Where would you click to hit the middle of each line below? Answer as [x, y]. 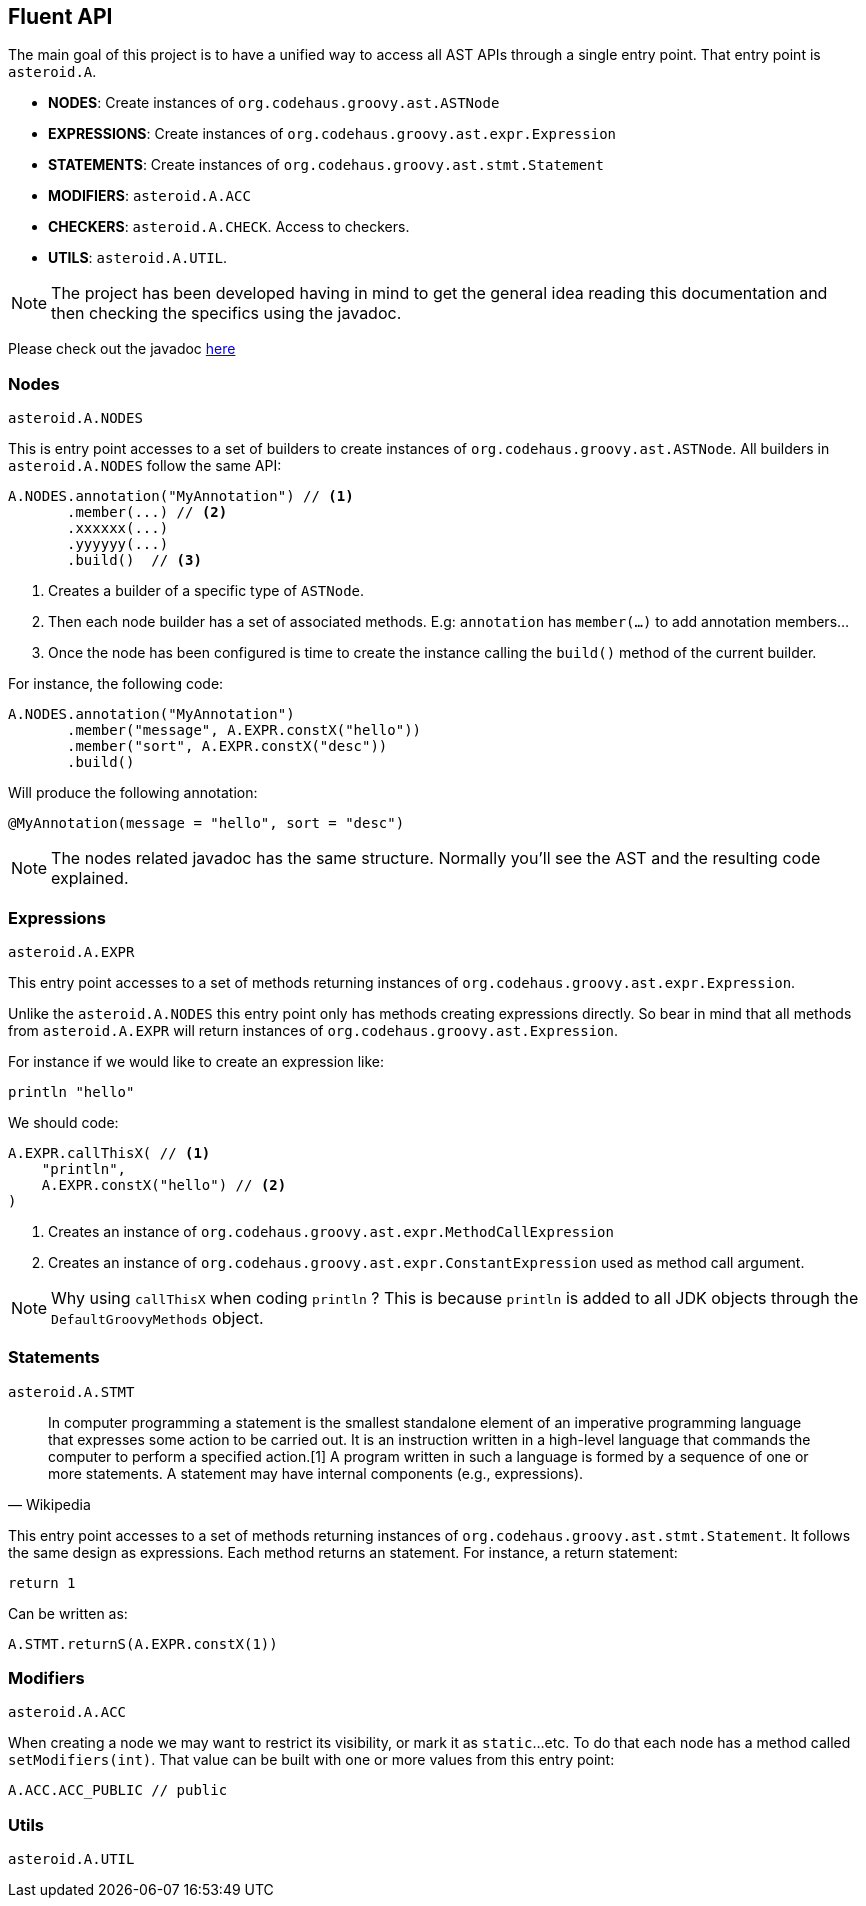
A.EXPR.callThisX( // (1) [109, 1152]
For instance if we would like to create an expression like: [196, 1061]
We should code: [63, 1122]
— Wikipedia [49, 1504]
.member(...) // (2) [147, 512]
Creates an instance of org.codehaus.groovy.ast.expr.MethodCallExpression [331, 1231]
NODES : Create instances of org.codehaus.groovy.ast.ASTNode [274, 103]
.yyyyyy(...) [118, 544]
